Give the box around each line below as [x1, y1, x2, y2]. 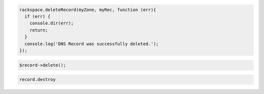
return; [29, 27, 48, 33]
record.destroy [19, 77, 56, 82]
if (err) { [24, 14, 51, 19]
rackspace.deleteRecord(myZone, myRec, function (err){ [19, 7, 156, 12]
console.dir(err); [29, 20, 74, 26]
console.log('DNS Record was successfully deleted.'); [24, 41, 159, 46]
